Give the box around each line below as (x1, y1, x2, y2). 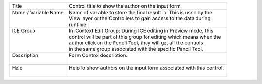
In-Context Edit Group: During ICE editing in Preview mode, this (68, 28, 213, 34)
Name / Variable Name (12, 9, 64, 15)
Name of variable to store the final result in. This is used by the (68, 9, 213, 15)
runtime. (68, 21, 88, 28)
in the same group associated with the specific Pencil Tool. (68, 46, 203, 52)
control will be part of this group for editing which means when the (68, 34, 221, 40)
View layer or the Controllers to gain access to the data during (68, 15, 211, 22)
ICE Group (12, 28, 36, 34)
